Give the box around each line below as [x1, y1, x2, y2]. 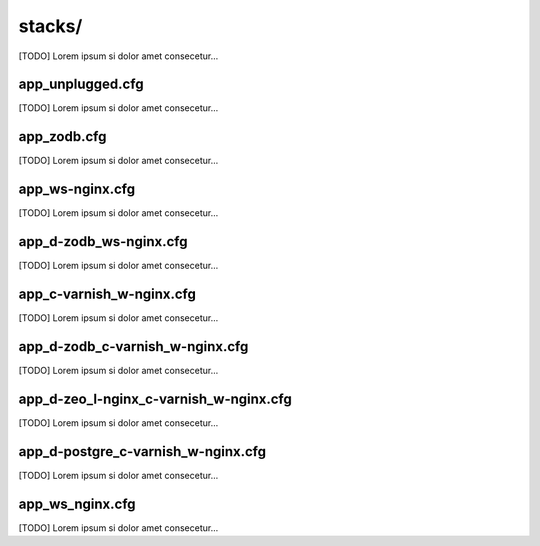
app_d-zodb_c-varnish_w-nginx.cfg [18, 338, 249, 355]
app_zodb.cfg [18, 128, 107, 145]
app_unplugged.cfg [18, 76, 144, 93]
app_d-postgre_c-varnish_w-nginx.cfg [18, 443, 267, 460]
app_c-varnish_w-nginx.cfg [18, 285, 197, 302]
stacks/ [18, 15, 83, 37]
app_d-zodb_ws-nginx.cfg [18, 233, 188, 250]
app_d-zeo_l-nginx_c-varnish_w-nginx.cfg [18, 390, 292, 407]
